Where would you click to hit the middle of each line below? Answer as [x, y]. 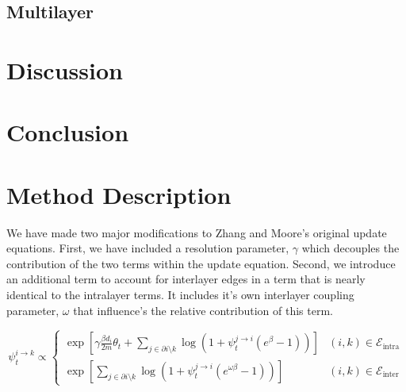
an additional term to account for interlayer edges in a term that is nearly [186, 279]
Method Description [119, 194]
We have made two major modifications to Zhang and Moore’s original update [197, 232]
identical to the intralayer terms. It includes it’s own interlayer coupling [180, 295]
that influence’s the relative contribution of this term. [203, 310]
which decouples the [350, 248]
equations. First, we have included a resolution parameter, [148, 248]
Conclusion [68, 132]
